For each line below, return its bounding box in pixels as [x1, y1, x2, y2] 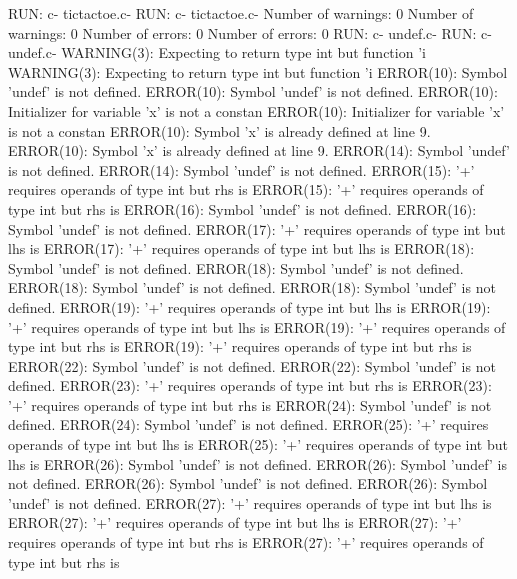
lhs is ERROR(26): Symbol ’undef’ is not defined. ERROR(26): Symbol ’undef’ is [8, 453, 507, 474]
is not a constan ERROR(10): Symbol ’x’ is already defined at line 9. [8, 120, 431, 141]
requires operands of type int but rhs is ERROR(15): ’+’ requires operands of [8, 179, 484, 200]
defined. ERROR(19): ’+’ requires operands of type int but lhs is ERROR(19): [8, 296, 491, 317]
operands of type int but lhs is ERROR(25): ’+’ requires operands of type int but [8, 434, 508, 455]
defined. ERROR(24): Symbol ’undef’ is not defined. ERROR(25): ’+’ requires [8, 414, 489, 435]
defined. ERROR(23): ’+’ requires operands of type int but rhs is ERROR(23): [8, 375, 492, 396]
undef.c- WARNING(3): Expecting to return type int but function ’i [8, 42, 426, 63]
